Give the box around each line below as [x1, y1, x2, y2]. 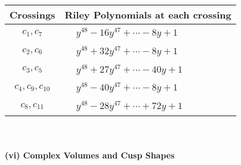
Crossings [10, 8, 55, 21]
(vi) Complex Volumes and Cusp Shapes [5, 148, 175, 161]
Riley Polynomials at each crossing [64, 8, 231, 21]
